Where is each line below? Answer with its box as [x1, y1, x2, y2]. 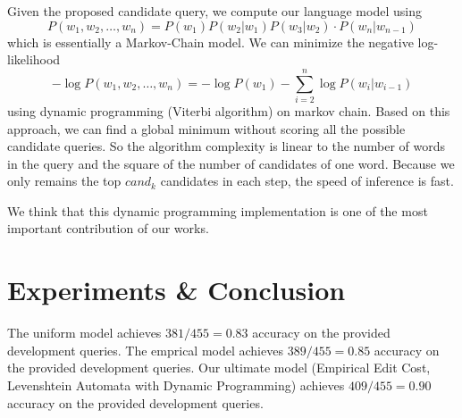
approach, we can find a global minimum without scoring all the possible [7, 119, 406, 138]
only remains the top [7, 171, 122, 190]
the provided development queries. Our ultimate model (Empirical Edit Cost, [7, 358, 431, 377]
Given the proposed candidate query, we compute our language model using [7, 2, 422, 20]
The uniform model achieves [7, 323, 162, 342]
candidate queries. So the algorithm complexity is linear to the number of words [7, 137, 446, 155]
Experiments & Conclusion [7, 272, 346, 308]
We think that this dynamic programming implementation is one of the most [7, 201, 428, 220]
